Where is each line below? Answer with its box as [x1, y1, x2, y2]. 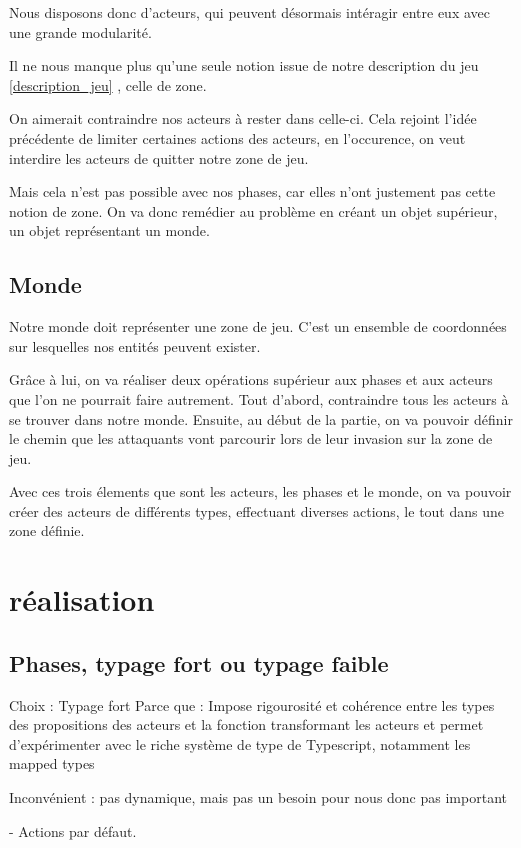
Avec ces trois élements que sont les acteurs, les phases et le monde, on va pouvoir [9, 481, 512, 502]
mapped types [9, 753, 95, 774]
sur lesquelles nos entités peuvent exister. [9, 335, 261, 356]
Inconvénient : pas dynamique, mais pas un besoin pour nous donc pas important [9, 787, 507, 808]
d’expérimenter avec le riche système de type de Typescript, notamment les [9, 733, 471, 754]
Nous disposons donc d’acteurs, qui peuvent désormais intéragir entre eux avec [9, 2, 490, 22]
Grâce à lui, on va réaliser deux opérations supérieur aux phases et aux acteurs [9, 369, 493, 390]
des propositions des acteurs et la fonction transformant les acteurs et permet [9, 714, 484, 735]
